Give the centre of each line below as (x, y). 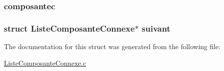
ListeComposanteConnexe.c (45, 62)
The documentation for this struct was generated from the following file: (112, 46)
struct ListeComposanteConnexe (69, 28)
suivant (156, 28)
